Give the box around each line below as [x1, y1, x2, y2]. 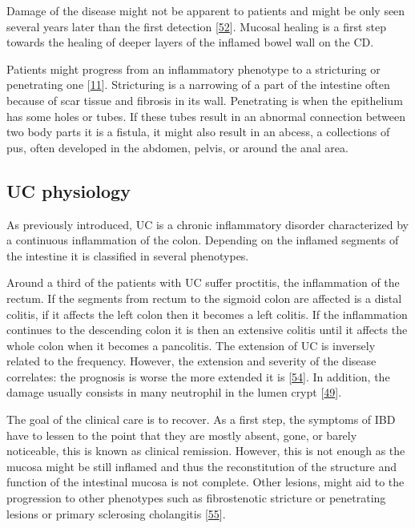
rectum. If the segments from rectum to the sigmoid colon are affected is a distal [6, 289, 402, 306]
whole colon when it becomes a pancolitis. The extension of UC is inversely [6, 337, 376, 353]
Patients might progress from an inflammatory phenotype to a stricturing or [6, 60, 381, 77]
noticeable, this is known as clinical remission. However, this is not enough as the [6, 442, 405, 459]
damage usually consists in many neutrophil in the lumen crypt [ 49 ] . [6, 384, 342, 401]
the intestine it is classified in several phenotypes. [6, 247, 249, 264]
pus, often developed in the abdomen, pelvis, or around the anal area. [6, 139, 349, 155]
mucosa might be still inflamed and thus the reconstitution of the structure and [6, 457, 397, 474]
